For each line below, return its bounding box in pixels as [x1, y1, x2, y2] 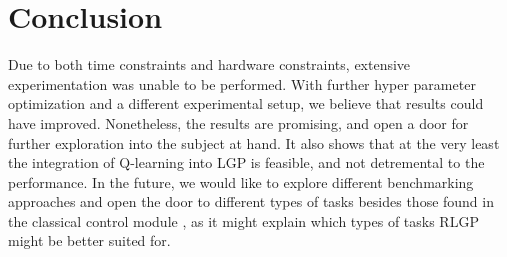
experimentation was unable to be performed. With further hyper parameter [8, 73, 476, 94]
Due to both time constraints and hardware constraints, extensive [8, 54, 411, 75]
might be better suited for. [8, 230, 171, 251]
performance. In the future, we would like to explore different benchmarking [8, 171, 474, 192]
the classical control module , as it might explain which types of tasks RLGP [8, 210, 479, 231]
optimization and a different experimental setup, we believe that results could [8, 93, 484, 114]
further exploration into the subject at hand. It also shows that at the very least [8, 132, 500, 153]
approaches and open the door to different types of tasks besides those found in [8, 191, 494, 212]
